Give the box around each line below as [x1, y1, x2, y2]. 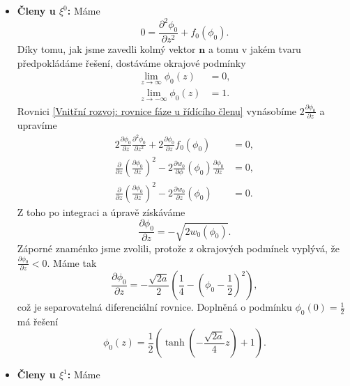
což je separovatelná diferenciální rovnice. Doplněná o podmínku [17, 300, 292, 314]
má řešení [17, 314, 59, 328]
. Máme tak [47, 255, 97, 270]
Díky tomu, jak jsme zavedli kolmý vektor [17, 41, 196, 56]
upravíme [17, 118, 57, 132]
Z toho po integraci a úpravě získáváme [17, 204, 185, 219]
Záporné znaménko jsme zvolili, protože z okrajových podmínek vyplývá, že [17, 240, 340, 255]
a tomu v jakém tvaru [208, 41, 301, 56]
